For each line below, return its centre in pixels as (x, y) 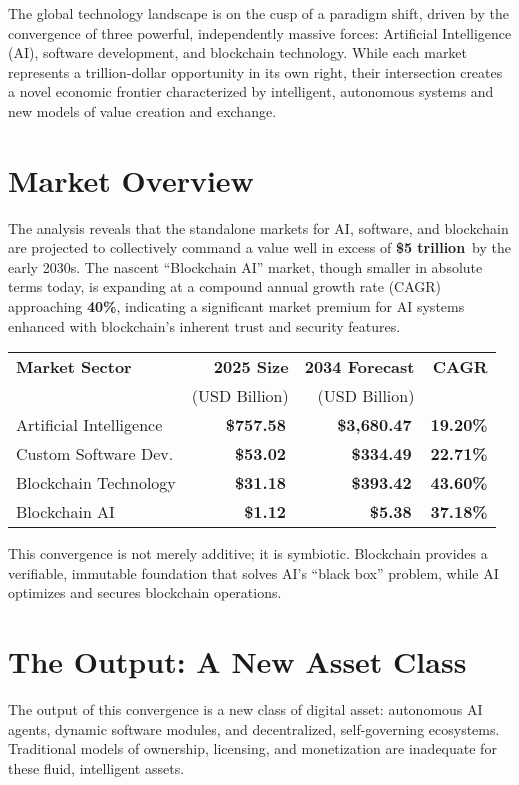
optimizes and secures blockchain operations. (145, 592)
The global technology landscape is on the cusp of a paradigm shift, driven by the (258, 13)
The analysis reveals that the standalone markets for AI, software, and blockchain (258, 227)
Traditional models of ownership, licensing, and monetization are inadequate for (252, 748)
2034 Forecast (359, 367)
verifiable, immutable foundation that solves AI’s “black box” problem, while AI (253, 572)
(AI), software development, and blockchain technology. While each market (238, 52)
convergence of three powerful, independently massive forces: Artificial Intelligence (260, 32)
